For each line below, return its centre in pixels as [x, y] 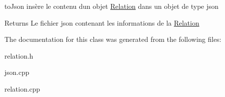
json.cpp [17, 72]
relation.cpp [22, 88]
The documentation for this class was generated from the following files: [113, 39]
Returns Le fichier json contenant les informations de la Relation [102, 22]
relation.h [19, 55]
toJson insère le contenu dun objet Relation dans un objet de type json [112, 6]
